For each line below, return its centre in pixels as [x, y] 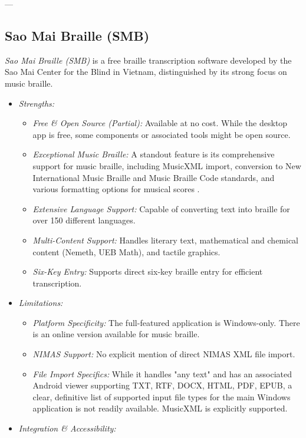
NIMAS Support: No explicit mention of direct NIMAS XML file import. [164, 354]
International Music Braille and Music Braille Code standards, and [154, 177]
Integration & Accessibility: [67, 428]
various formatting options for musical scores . [116, 189]
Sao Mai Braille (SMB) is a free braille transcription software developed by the [148, 60]
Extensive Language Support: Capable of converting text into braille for [161, 208]
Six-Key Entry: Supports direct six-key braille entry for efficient [148, 271]
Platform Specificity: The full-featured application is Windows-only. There [166, 322]
